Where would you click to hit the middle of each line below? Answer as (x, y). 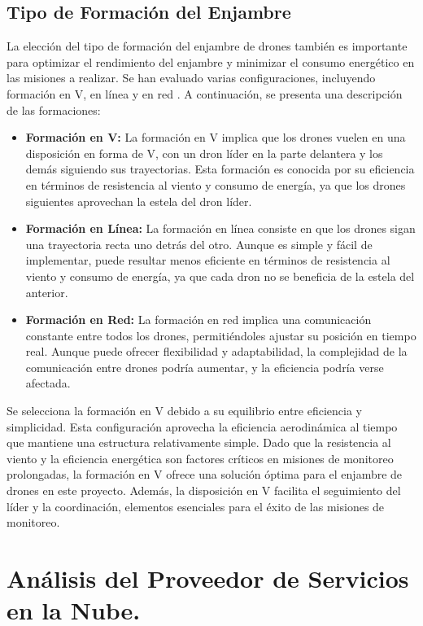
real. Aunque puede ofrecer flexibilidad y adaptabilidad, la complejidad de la (216, 351)
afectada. (48, 383)
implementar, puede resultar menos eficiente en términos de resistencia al (208, 260)
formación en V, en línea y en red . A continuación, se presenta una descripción (205, 93)
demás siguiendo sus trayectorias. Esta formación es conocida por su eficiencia (220, 169)
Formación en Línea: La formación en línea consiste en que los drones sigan (220, 228)
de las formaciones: (54, 109)
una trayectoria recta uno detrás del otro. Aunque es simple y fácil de (199, 244)
